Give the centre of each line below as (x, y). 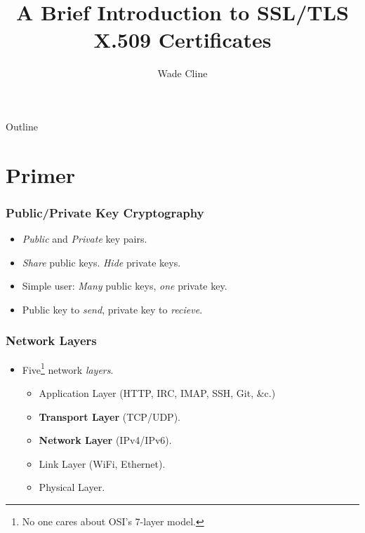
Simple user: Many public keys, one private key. (125, 286)
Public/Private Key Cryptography (105, 212)
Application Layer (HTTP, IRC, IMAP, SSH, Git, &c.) (157, 392)
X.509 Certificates (182, 40)
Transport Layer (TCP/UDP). (109, 416)
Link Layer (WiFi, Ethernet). (102, 463)
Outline (22, 126)
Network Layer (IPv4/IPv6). (105, 440)
